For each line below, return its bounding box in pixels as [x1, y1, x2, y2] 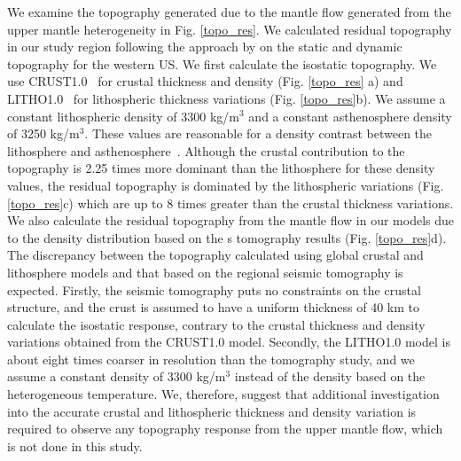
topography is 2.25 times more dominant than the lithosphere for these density [7, 159, 435, 177]
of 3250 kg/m [7, 124, 80, 143]
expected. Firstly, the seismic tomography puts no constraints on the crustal [7, 280, 421, 299]
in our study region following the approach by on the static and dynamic [7, 37, 402, 56]
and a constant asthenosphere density [248, 106, 452, 125]
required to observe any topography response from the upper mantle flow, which [7, 419, 443, 438]
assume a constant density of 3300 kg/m [7, 367, 226, 386]
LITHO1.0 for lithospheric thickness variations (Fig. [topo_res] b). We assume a [7, 89, 446, 107]
